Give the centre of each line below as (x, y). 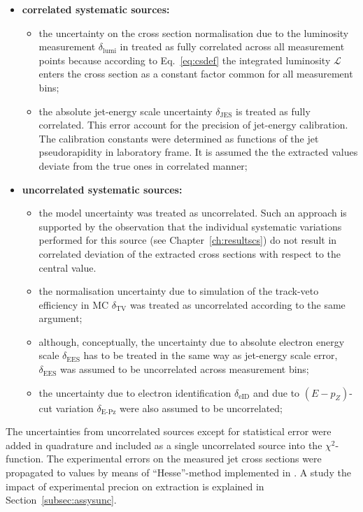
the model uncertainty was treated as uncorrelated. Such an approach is (193, 213)
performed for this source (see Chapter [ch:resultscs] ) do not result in (188, 240)
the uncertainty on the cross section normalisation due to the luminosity (194, 32)
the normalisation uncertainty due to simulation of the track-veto (179, 291)
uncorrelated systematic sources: (102, 189)
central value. (67, 267)
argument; (60, 318)
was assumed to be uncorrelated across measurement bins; (185, 369)
